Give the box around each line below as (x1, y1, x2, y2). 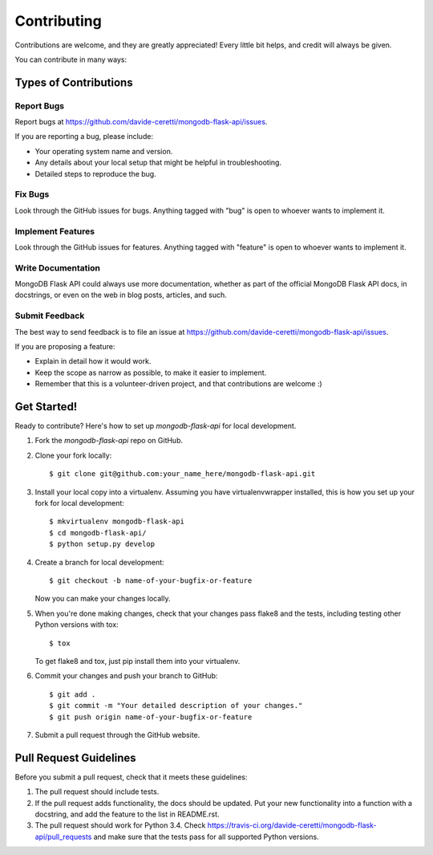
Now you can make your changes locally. (34, 594, 171, 604)
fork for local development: (34, 499, 124, 508)
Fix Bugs (14, 189, 50, 200)
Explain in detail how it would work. (34, 356, 152, 366)
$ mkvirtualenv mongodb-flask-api (49, 517, 184, 526)
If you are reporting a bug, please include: (14, 132, 154, 141)
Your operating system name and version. (34, 146, 173, 156)
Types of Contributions (14, 75, 133, 89)
